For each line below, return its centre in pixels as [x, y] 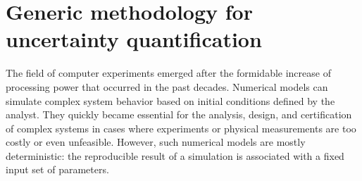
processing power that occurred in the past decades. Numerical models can [167, 86]
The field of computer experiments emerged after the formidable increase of [168, 73]
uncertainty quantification [134, 39]
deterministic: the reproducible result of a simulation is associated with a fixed [175, 155]
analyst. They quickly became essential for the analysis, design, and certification [179, 114]
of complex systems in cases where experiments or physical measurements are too [181, 128]
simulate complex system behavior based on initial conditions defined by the [170, 100]
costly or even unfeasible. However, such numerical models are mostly [156, 142]
